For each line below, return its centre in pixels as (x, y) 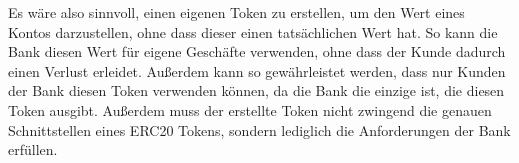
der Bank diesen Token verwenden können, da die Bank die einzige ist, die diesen (256, 90)
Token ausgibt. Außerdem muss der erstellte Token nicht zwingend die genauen (250, 109)
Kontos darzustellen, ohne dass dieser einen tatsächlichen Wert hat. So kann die (253, 31)
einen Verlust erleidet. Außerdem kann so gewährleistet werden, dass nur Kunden (257, 70)
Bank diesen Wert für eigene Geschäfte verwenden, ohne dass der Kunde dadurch (257, 51)
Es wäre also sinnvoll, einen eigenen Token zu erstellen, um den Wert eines (236, 12)
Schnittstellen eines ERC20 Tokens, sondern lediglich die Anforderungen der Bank (259, 129)
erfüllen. (33, 149)
